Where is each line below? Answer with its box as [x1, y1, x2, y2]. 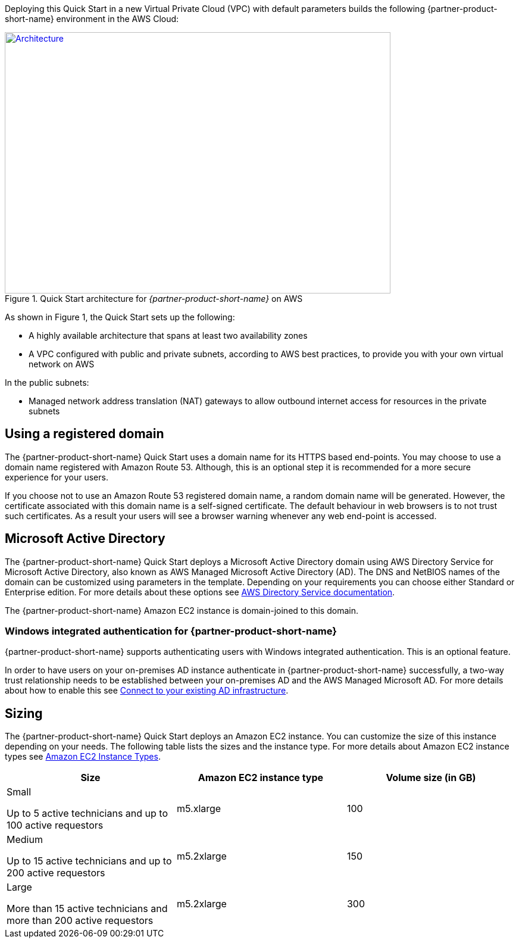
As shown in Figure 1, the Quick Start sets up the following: [5, 312, 235, 322]
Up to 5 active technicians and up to [7, 807, 168, 820]
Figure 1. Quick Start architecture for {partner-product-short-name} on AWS [5, 293, 303, 304]
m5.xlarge [176, 803, 221, 815]
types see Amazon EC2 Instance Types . [5, 751, 161, 762]
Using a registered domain [5, 426, 164, 442]
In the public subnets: [5, 377, 89, 388]
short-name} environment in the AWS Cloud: [5, 14, 179, 24]
